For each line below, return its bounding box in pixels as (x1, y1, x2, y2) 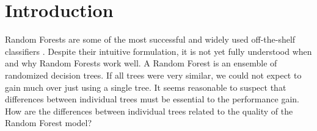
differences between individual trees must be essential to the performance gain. (5, 93, 299, 105)
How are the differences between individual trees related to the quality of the (5, 104, 293, 117)
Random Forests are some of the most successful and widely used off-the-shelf (5, 33, 296, 46)
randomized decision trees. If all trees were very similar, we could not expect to (5, 68, 302, 81)
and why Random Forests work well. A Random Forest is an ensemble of (5, 57, 277, 69)
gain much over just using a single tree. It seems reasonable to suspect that (5, 80, 286, 93)
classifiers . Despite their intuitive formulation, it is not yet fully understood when (5, 44, 312, 57)
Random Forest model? (5, 116, 92, 129)
